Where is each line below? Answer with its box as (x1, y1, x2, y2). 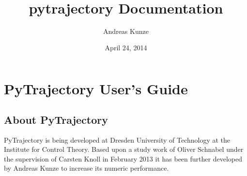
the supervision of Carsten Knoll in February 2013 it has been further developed (4, 153, 242, 163)
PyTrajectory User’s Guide (4, 79, 188, 99)
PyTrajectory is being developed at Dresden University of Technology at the (4, 134, 231, 145)
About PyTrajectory (4, 112, 108, 127)
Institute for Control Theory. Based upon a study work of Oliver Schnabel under (4, 144, 244, 154)
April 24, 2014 (105, 42, 147, 52)
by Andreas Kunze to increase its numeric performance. (4, 163, 169, 173)
